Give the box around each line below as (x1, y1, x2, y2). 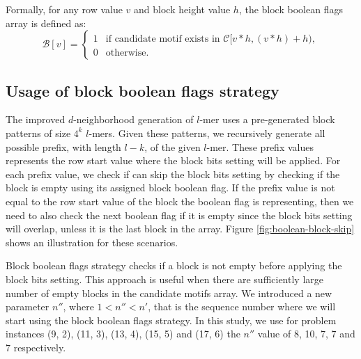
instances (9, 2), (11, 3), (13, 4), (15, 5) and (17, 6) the (6, 326, 240, 341)
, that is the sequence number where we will (148, 299, 336, 314)
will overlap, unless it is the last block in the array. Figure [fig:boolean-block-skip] (6, 221, 355, 236)
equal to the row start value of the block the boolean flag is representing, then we (6, 193, 354, 208)
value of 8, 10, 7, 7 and (257, 326, 355, 341)
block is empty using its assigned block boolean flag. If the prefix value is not (6, 180, 335, 195)
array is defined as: (6, 15, 86, 30)
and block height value (134, 2, 231, 16)
